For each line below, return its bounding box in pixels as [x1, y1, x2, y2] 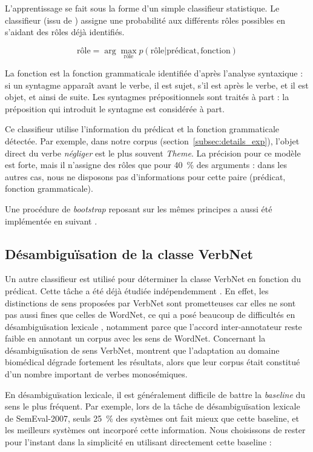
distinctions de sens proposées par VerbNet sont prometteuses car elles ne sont [5, 296, 296, 309]
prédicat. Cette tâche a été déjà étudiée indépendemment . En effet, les [5, 284, 269, 297]
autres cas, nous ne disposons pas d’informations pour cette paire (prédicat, [5, 170, 286, 183]
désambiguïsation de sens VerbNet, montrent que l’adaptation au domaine [5, 343, 280, 356]
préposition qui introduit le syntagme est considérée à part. [5, 102, 225, 115]
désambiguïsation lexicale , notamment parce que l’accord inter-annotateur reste [5, 320, 302, 332]
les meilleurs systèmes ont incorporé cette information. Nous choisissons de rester [5, 423, 306, 436]
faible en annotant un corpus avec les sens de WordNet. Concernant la [5, 332, 266, 345]
